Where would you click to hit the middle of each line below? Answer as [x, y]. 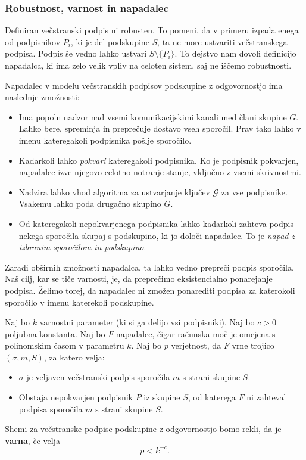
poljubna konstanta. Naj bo [55, 333]
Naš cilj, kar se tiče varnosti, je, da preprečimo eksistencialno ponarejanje [139, 279]
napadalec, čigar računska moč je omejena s [196, 333]
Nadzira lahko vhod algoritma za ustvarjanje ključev [114, 192]
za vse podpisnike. [254, 192]
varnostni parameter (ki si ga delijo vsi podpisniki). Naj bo [147, 322]
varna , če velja [32, 440]
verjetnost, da [196, 345]
